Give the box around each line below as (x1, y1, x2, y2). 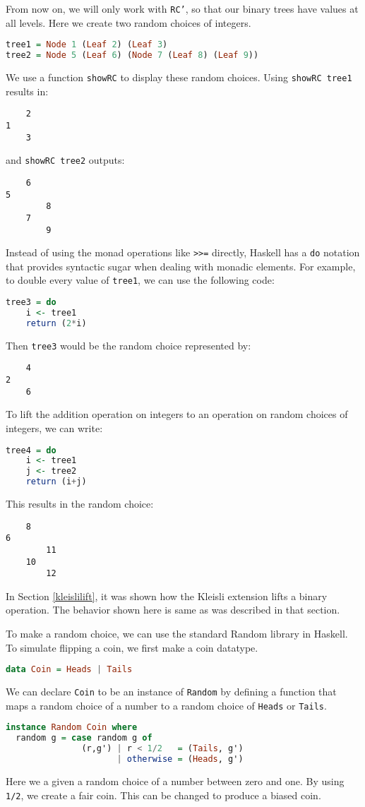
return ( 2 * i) (25, 318, 87, 328)
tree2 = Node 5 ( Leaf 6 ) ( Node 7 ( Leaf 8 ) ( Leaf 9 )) (6, 50, 259, 61)
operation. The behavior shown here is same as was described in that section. (6, 602, 340, 617)
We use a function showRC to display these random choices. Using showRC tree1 (6, 70, 352, 84)
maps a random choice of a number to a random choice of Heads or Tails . (6, 698, 327, 712)
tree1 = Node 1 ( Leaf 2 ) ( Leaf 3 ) (6, 40, 168, 50)
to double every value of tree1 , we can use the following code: (6, 273, 275, 287)
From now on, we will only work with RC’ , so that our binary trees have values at (6, 1, 359, 16)
